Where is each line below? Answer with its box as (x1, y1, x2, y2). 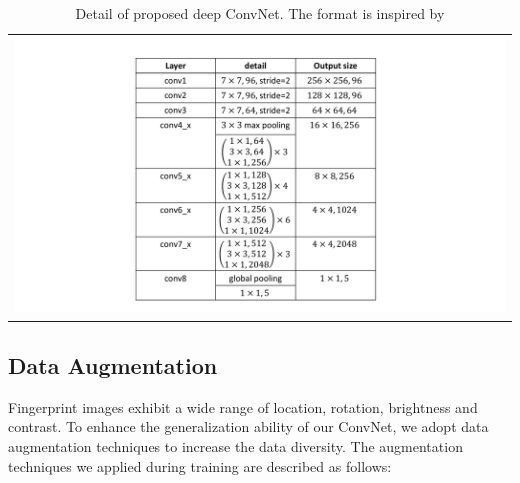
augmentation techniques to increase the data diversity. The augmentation (8, 435, 463, 456)
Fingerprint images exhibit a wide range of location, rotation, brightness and (8, 396, 478, 417)
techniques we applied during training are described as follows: (8, 455, 392, 476)
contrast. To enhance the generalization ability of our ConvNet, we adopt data (8, 416, 489, 437)
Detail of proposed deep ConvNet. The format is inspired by (75, 3, 445, 23)
